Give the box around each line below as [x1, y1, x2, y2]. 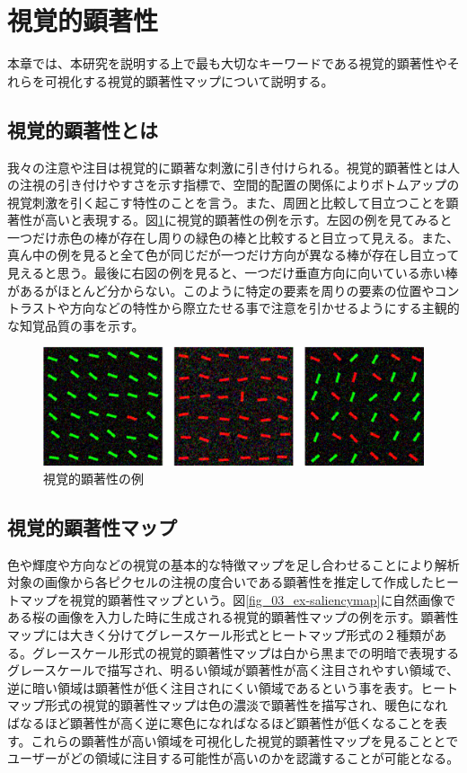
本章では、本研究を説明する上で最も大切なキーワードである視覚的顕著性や [7, 54, 447, 73]
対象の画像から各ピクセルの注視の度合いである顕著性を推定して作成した [7, 573, 435, 591]
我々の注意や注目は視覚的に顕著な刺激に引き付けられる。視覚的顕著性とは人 [7, 157, 460, 176]
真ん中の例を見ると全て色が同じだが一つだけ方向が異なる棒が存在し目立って [7, 245, 460, 264]
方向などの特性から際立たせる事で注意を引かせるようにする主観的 [69, 298, 460, 317]
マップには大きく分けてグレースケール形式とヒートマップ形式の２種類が [7, 626, 435, 644]
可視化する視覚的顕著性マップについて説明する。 [44, 71, 334, 90]
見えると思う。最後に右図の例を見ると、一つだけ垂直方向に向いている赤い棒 [7, 263, 458, 282]
